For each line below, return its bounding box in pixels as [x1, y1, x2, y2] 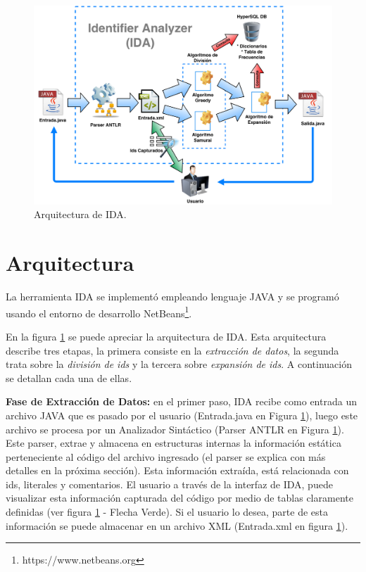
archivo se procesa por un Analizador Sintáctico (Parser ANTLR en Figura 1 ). [6, 421, 344, 436]
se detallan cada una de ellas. [6, 370, 132, 385]
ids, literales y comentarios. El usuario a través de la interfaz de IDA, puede [6, 476, 333, 491]
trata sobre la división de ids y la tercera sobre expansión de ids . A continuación [6, 357, 352, 371]
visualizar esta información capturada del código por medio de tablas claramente [6, 490, 353, 505]
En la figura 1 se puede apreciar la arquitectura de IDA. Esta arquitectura [6, 329, 327, 343]
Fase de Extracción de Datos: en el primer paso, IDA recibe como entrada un [6, 394, 357, 409]
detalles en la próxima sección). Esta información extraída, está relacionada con [6, 463, 349, 478]
